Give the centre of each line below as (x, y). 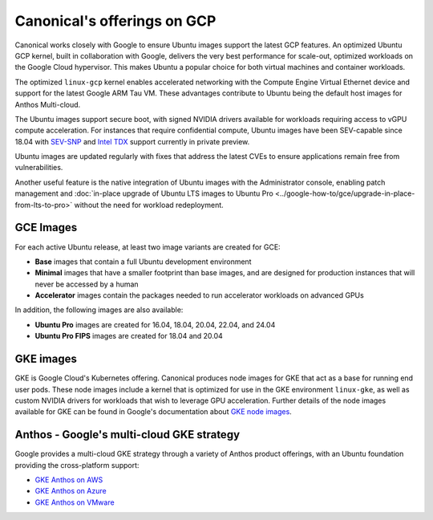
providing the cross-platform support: (77, 465)
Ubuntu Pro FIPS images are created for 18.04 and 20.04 (129, 336)
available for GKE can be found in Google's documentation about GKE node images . (153, 412)
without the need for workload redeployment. (149, 205)
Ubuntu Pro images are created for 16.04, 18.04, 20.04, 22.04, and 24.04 (155, 324)
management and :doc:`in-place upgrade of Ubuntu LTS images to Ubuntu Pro (144, 193)
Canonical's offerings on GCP (115, 21)
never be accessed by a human (87, 284)
